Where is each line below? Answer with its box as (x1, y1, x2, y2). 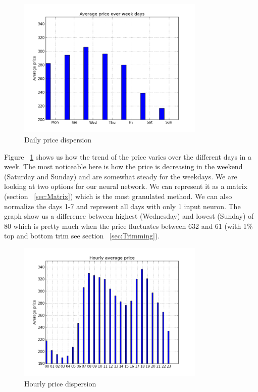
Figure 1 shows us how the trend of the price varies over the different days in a (4, 151, 251, 162)
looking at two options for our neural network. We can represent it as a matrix (4, 181, 247, 191)
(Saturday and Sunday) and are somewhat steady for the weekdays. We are (4, 171, 237, 181)
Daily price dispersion (24, 134, 92, 144)
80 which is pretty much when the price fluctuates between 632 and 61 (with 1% (4, 220, 253, 231)
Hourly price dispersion (24, 378, 96, 388)
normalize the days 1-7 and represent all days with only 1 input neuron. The (4, 201, 241, 211)
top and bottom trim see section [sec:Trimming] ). (4, 230, 160, 241)
